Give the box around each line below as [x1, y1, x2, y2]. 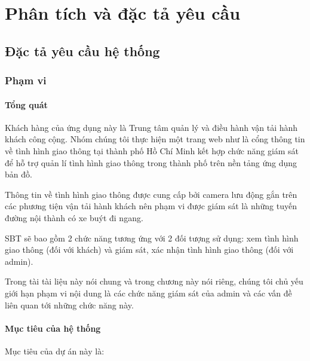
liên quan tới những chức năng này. [5, 298, 134, 311]
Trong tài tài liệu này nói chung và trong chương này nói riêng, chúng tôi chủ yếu [5, 275, 303, 287]
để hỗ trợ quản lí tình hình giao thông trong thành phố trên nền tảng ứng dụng [5, 156, 297, 169]
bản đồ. [5, 168, 32, 180]
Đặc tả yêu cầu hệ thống [5, 41, 160, 60]
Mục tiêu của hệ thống [5, 322, 101, 334]
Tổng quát [5, 98, 48, 111]
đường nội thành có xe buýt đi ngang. [5, 211, 143, 224]
